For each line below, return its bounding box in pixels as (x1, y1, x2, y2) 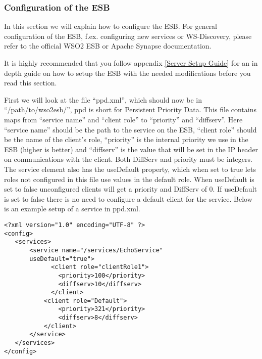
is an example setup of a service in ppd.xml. (4, 203, 140, 214)
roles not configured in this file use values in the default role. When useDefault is (4, 173, 254, 184)
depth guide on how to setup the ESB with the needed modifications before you (4, 67, 251, 78)
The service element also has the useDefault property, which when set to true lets (4, 163, 256, 174)
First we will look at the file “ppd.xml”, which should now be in (4, 94, 202, 105)
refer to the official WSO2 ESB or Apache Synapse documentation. (4, 40, 212, 51)
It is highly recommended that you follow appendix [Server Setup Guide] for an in (4, 58, 258, 68)
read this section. (4, 77, 57, 88)
